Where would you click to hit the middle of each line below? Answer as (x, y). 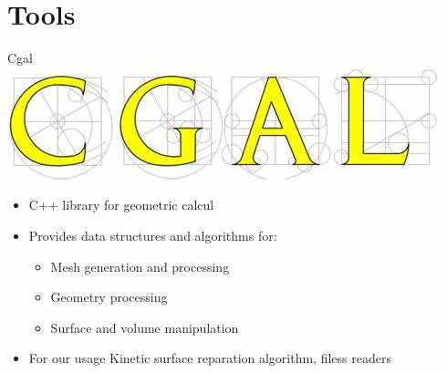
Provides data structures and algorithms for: (153, 235)
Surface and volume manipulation (145, 327)
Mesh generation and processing (140, 266)
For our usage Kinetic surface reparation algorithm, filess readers (210, 358)
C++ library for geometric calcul (121, 205)
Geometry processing (109, 297)
